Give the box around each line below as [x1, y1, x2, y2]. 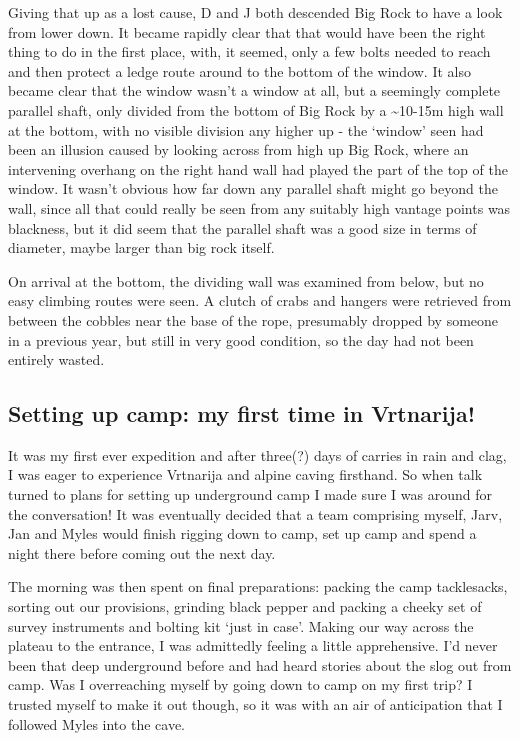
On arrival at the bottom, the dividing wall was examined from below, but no [8, 270, 484, 291]
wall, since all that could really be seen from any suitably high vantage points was [8, 197, 511, 218]
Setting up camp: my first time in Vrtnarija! [8, 398, 476, 429]
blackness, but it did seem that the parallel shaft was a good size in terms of [8, 217, 477, 238]
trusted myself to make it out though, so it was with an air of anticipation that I [8, 694, 503, 715]
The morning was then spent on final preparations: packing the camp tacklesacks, [8, 576, 508, 597]
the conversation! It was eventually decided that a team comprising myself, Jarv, [8, 503, 503, 524]
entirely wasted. [8, 349, 105, 370]
